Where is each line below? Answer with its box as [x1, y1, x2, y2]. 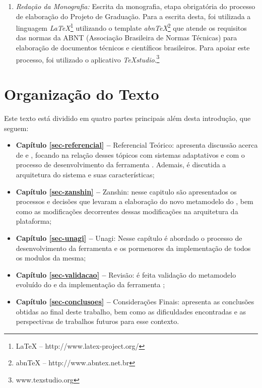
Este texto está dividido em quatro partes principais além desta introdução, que [4, 113, 251, 123]
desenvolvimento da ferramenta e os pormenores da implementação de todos [16, 242, 251, 253]
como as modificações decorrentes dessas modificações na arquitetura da [16, 206, 238, 216]
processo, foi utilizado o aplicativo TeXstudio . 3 [16, 52, 160, 64]
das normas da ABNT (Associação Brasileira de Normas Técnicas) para [16, 32, 237, 43]
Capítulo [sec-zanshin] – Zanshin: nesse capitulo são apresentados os [16, 186, 237, 197]
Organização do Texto [4, 84, 159, 104]
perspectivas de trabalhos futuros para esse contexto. [16, 316, 179, 327]
